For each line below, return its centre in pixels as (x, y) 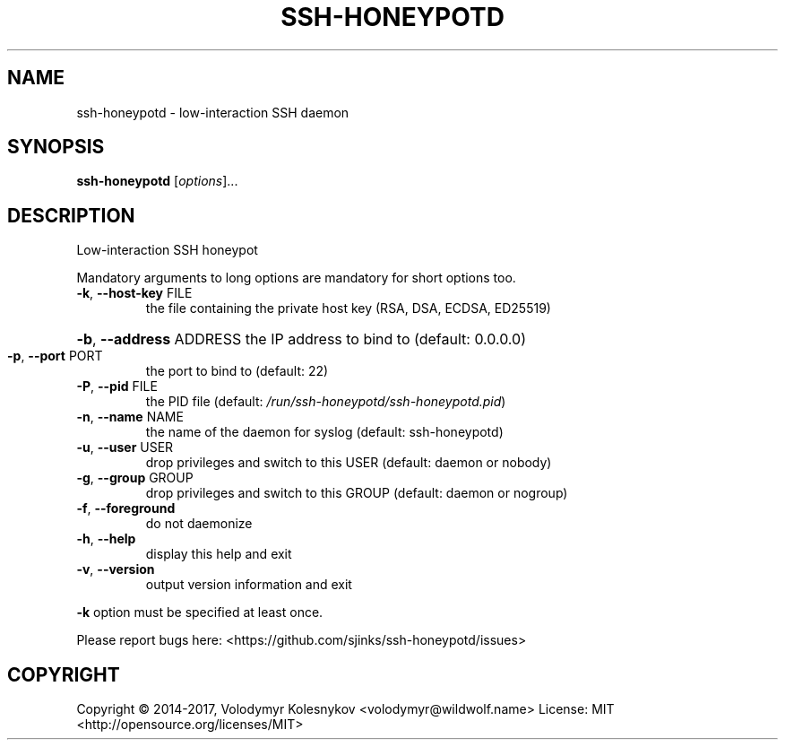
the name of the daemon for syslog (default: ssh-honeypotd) (324, 432)
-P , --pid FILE (117, 387)
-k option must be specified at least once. (200, 612)
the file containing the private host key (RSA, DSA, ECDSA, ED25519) (348, 308)
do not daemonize (199, 524)
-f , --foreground (126, 508)
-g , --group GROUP (135, 478)
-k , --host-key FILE (134, 293)
